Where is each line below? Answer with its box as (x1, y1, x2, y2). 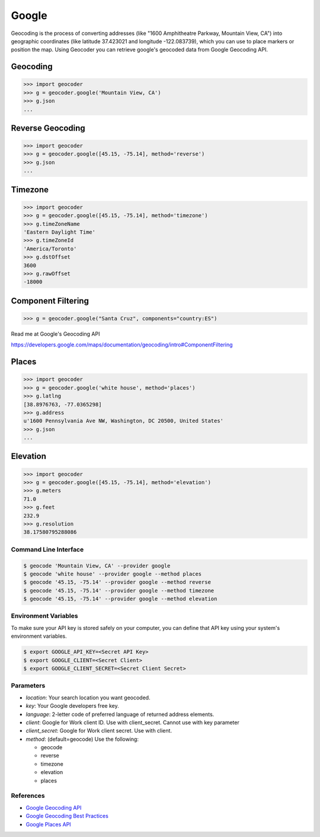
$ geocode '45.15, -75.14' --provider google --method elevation (23, 596, 217, 602)
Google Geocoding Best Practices (25, 813, 109, 820)
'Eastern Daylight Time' (23, 229, 96, 235)
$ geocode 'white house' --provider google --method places (23, 570, 202, 577)
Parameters (11, 682, 46, 690)
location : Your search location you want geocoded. (25, 694, 151, 701)
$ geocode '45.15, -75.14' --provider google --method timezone (23, 587, 215, 594)
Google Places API (25, 820, 71, 828)
